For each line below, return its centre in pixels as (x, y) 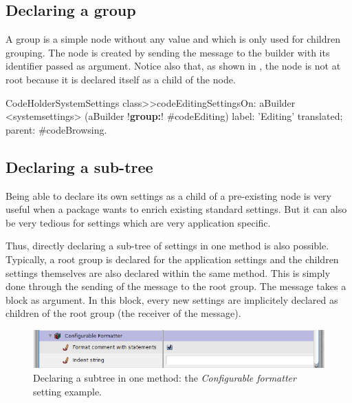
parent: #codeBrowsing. (56, 129)
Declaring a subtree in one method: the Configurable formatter (165, 378)
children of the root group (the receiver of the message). (123, 313)
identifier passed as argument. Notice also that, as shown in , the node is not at (173, 66)
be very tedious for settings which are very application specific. (138, 222)
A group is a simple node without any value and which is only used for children (173, 39)
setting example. (68, 391)
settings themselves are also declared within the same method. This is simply (168, 272)
